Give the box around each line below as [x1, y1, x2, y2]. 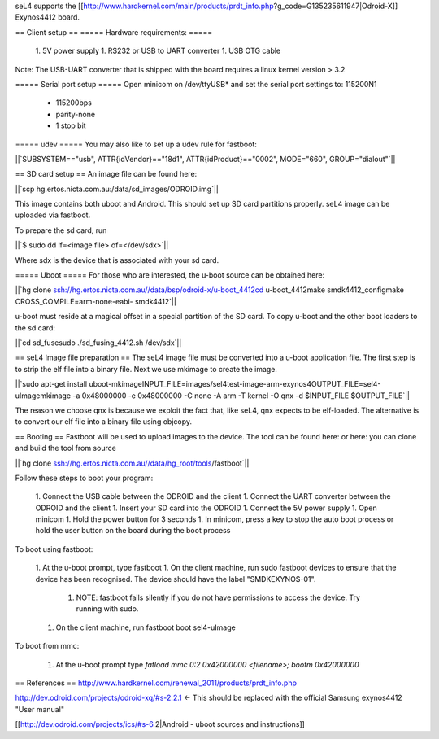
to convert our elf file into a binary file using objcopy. [15, 417, 193, 426]
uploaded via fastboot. [15, 210, 91, 220]
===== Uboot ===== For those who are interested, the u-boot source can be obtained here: [15, 270, 325, 280]
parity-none [55, 109, 96, 119]
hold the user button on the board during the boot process [35, 526, 231, 536]
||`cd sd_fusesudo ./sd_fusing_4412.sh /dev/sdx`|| [15, 338, 182, 348]
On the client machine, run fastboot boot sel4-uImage [55, 623, 236, 632]
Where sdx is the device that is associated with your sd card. [15, 255, 219, 265]
